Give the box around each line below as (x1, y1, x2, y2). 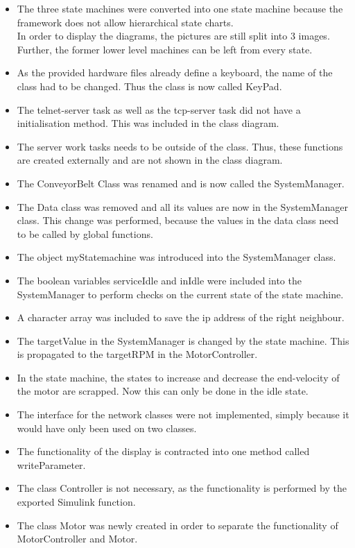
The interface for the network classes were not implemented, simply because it (17, 407, 349, 422)
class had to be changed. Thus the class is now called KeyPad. (17, 78, 282, 93)
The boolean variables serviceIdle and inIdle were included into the (17, 273, 302, 287)
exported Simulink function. (17, 495, 136, 509)
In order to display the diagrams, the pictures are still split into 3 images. (17, 28, 330, 43)
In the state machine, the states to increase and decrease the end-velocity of (17, 370, 340, 384)
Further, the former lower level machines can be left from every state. (17, 42, 313, 56)
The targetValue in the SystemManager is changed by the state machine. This (17, 333, 349, 348)
